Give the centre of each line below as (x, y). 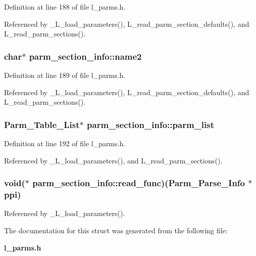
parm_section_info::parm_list (150, 124)
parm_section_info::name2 (85, 56)
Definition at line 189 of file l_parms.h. (65, 75)
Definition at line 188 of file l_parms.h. (65, 7)
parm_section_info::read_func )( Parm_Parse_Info (139, 183)
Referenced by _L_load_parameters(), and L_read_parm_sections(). (113, 160)
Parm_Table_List (42, 124)
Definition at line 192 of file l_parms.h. (65, 143)
